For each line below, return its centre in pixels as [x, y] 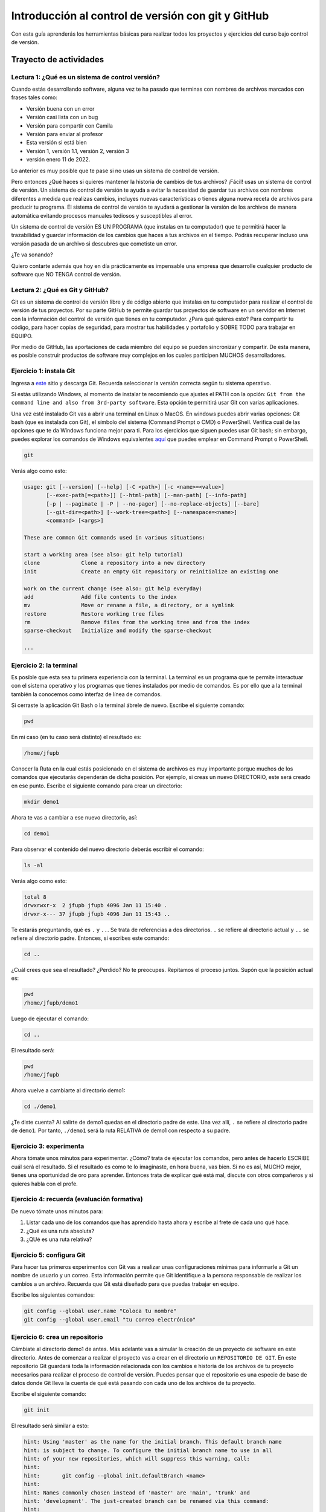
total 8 [35, 897]
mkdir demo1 [42, 802]
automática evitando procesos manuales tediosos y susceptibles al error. [102, 215]
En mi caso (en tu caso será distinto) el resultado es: [76, 737]
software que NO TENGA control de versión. [66, 274]
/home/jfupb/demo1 [51, 1003]
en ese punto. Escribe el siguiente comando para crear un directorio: [97, 786]
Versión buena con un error [60, 108]
